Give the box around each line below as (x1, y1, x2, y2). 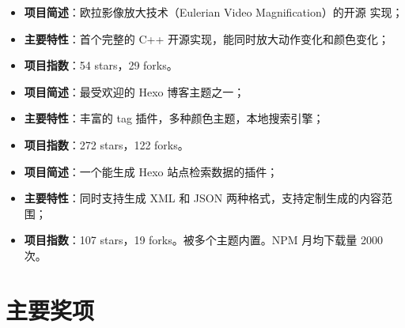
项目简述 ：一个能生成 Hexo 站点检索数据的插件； (24, 163, 278, 179)
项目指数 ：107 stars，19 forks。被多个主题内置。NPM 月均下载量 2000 (24, 232, 383, 248)
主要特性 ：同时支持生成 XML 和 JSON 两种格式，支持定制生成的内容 (24, 190, 381, 206)
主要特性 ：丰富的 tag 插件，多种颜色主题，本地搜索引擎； (24, 110, 324, 126)
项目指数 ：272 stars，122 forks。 (24, 136, 189, 153)
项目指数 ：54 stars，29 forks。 (24, 57, 178, 74)
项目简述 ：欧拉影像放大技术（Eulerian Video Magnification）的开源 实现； (24, 4, 403, 20)
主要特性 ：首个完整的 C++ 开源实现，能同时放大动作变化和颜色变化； (24, 30, 390, 47)
